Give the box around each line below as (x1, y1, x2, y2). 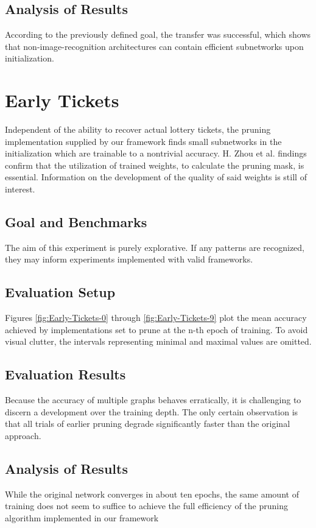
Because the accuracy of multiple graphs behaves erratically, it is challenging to (5, 393, 301, 406)
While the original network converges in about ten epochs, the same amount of (5, 487, 299, 500)
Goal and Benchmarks (5, 213, 147, 231)
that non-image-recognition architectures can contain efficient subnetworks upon (5, 40, 304, 52)
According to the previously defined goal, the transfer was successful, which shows (5, 28, 311, 41)
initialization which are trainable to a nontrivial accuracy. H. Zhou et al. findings (5, 147, 307, 160)
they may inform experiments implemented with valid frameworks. (5, 253, 253, 266)
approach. (5, 429, 41, 442)
